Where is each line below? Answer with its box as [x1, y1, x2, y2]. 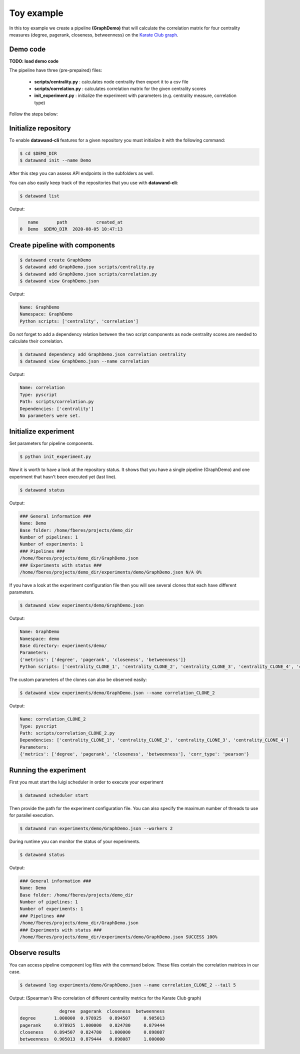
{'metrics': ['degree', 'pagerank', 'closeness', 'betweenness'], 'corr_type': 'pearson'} [19, 751, 249, 757]
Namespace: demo [19, 635, 60, 641]
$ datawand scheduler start [19, 792, 88, 798]
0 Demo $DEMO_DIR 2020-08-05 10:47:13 [19, 226, 123, 232]
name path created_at [27, 219, 123, 225]
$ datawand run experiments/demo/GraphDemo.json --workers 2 [19, 825, 173, 831]
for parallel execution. [9, 812, 54, 818]
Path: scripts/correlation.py [19, 399, 94, 404]
